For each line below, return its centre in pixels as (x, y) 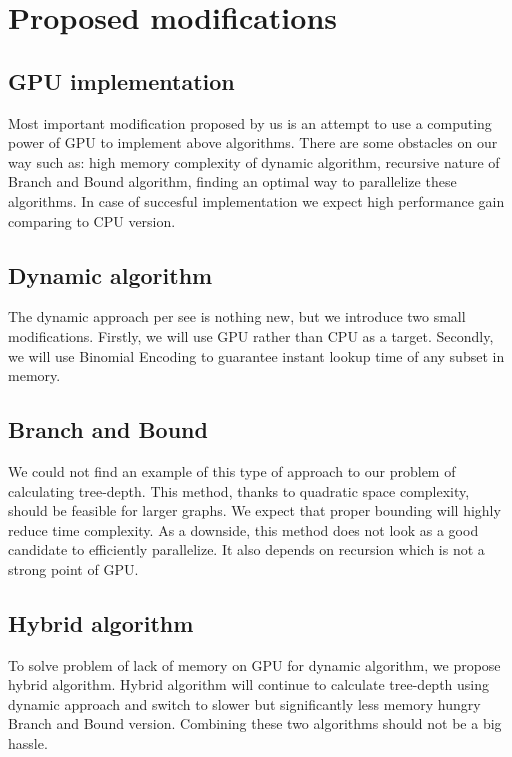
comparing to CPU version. (92, 220)
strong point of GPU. (73, 568)
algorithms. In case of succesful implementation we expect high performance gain (256, 200)
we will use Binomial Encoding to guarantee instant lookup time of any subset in (256, 355)
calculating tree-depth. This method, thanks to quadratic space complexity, (239, 490)
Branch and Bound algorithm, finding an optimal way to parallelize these (232, 181)
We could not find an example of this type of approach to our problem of (232, 470)
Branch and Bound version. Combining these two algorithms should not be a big (255, 723)
